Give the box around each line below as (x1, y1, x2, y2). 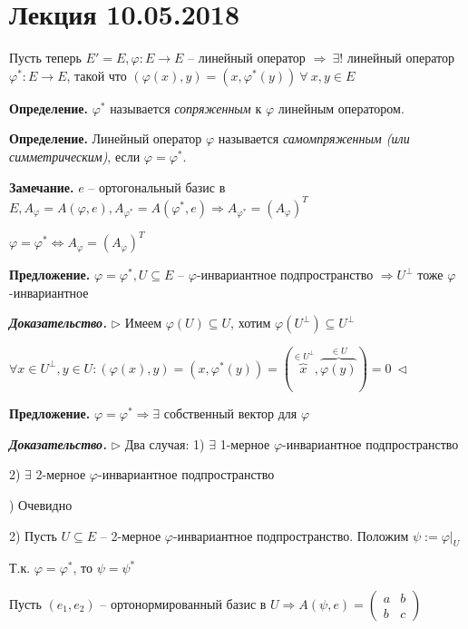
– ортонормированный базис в (100, 595, 267, 613)
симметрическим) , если (9, 146, 141, 165)
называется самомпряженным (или (218, 129, 410, 148)
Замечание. (9, 177, 74, 196)
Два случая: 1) (124, 434, 205, 453)
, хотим (230, 313, 271, 332)
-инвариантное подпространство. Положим (172, 526, 409, 545)
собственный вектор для (163, 404, 297, 423)
